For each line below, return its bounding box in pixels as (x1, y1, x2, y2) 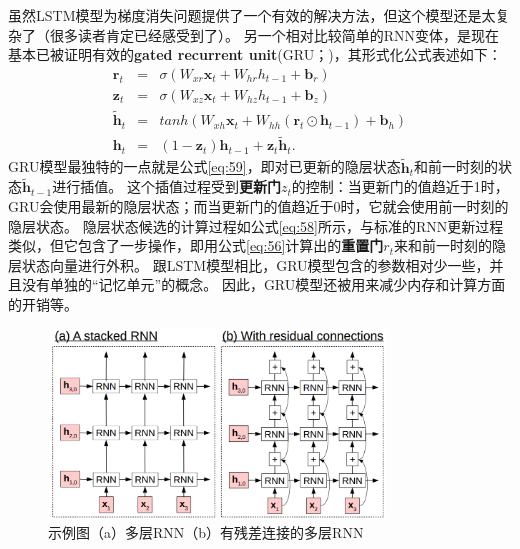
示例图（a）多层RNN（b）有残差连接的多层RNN (48, 522, 364, 543)
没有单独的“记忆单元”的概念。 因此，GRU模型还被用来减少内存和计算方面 (21, 274, 506, 295)
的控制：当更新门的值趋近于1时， (291, 176, 509, 197)
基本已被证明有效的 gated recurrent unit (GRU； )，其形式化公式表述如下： (8, 44, 502, 65)
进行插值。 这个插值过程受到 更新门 (52, 176, 281, 197)
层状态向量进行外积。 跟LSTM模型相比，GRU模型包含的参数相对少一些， (8, 254, 490, 275)
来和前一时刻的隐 (393, 235, 506, 256)
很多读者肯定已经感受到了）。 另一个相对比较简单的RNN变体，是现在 (49, 24, 499, 45)
